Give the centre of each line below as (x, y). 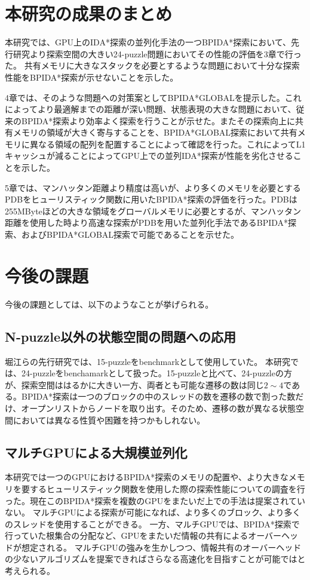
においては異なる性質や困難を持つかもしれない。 (109, 420)
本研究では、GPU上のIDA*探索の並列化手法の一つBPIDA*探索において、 (148, 42)
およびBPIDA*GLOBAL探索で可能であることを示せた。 (130, 234)
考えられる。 (30, 571)
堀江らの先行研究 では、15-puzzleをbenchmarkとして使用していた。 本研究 (148, 361)
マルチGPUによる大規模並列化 (96, 452)
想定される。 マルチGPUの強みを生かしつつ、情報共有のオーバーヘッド (161, 547)
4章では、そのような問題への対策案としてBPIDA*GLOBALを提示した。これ (153, 97)
